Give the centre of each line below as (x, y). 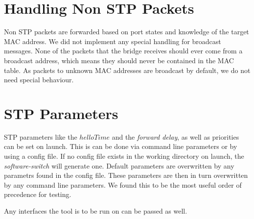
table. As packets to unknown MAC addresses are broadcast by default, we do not (127, 70)
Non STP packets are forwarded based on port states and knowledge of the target (127, 32)
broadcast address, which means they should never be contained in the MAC (119, 60)
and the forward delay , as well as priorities (175, 136)
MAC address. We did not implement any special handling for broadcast (113, 41)
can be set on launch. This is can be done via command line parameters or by (121, 146)
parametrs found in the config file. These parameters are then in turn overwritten (126, 175)
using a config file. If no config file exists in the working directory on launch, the (124, 156)
